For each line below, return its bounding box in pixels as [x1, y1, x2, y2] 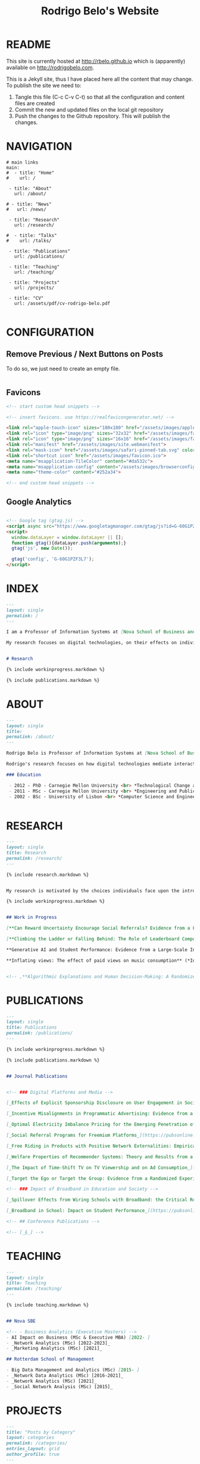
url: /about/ [14, 190, 46, 196]
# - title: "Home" [6, 170, 55, 176]
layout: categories [6, 1435, 55, 1441]
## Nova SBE [6, 1318, 36, 1324]
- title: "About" [8, 185, 52, 192]
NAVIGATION [6, 140, 73, 153]
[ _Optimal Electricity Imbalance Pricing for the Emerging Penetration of [6, 1121, 196, 1128]
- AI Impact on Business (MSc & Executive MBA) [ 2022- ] [6, 1334, 151, 1340]
